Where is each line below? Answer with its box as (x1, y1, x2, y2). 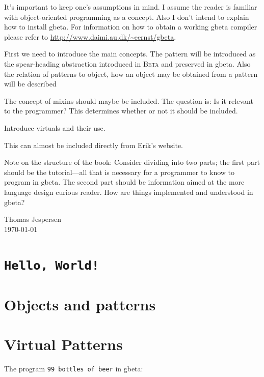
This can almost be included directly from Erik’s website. (4, 139, 183, 150)
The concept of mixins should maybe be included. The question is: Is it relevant (4, 95, 253, 106)
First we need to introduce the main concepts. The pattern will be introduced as (4, 48, 256, 59)
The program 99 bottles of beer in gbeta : (4, 363, 143, 374)
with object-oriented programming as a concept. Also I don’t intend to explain (4, 11, 249, 22)
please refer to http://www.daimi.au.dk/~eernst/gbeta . (4, 31, 176, 42)
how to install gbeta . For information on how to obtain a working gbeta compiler (4, 21, 257, 32)
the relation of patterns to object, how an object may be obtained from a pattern (4, 68, 258, 79)
